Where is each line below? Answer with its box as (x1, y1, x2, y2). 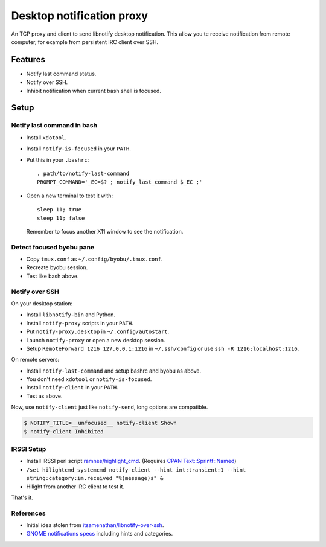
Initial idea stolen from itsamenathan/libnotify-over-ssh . (26, 522, 164, 529)
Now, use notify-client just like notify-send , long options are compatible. (11, 403, 208, 411)
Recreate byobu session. (26, 264, 88, 271)
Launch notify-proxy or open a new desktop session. (26, 336, 165, 344)
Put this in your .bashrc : (26, 156, 89, 163)
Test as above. (26, 392, 63, 400)
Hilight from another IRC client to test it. (26, 483, 125, 490)
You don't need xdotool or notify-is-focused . (26, 376, 152, 383)
